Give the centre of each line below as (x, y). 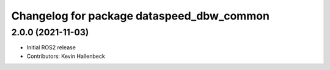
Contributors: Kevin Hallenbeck (66, 56)
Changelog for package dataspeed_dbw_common (141, 16)
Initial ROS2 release (51, 47)
